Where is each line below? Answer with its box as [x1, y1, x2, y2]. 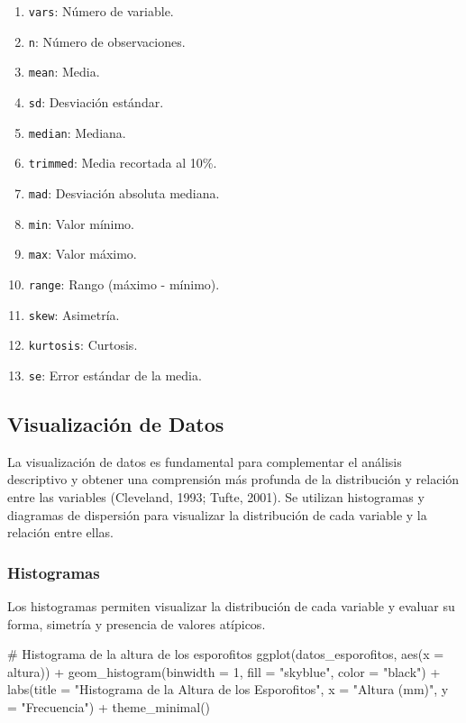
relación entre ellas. [7, 523, 114, 542]
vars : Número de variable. [28, 2, 174, 20]
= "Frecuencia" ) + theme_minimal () [7, 697, 211, 716]
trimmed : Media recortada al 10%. [28, 153, 217, 172]
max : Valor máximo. [28, 244, 137, 263]
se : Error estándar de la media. [28, 365, 202, 384]
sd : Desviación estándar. [28, 92, 164, 111]
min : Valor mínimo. [28, 214, 134, 233]
